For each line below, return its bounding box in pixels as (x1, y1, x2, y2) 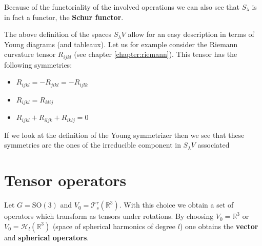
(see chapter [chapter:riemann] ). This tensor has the (74, 49, 237, 59)
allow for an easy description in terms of (128, 29, 254, 39)
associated (197, 139, 230, 150)
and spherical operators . (4, 232, 89, 242)
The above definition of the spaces (4, 29, 111, 39)
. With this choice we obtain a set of (119, 199, 234, 210)
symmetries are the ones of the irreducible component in (4, 139, 181, 150)
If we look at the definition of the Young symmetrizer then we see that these (4, 129, 245, 140)
